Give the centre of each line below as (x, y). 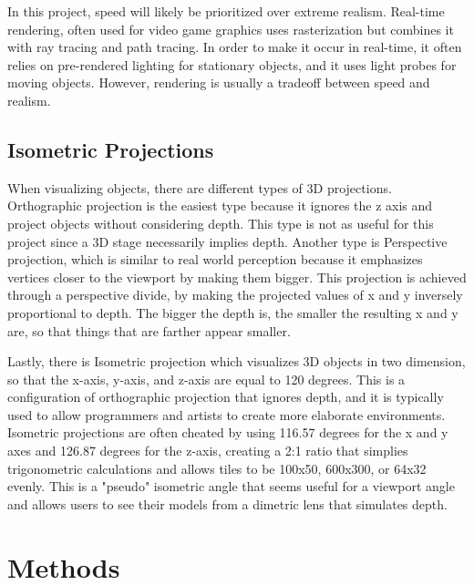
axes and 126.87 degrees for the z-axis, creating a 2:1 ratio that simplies (208, 451)
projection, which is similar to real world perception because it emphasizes (215, 259)
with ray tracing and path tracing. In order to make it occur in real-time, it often (235, 47)
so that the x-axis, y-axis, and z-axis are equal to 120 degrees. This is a (206, 379)
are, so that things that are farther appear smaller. (149, 330)
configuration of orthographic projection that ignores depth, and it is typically (226, 397)
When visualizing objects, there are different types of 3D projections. (200, 187)
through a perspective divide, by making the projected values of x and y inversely (235, 295)
